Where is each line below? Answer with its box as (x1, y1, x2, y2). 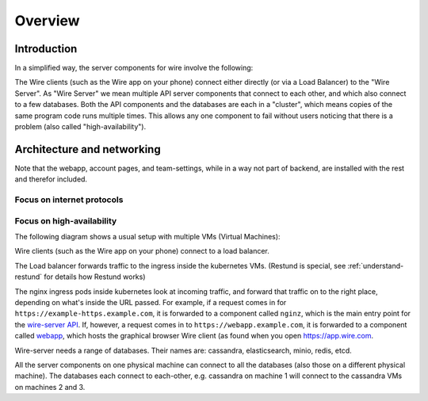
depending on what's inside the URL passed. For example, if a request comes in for (14, 297, 287, 307)
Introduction (14, 42, 78, 55)
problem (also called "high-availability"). (14, 122, 147, 132)
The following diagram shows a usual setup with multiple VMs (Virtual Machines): (14, 232, 281, 242)
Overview (14, 12, 80, 29)
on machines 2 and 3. (14, 382, 86, 391)
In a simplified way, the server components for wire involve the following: (14, 63, 254, 73)
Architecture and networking (14, 143, 162, 156)
